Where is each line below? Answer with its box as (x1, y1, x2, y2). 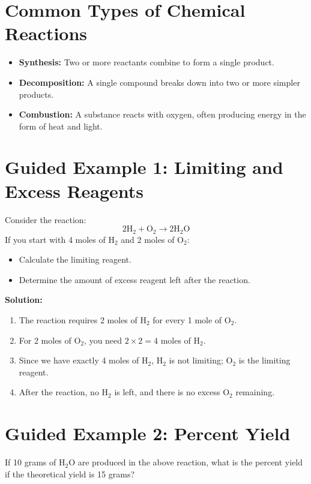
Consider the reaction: (5, 213, 86, 226)
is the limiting (238, 354, 291, 366)
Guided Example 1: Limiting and (5, 155, 283, 179)
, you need (84, 333, 122, 346)
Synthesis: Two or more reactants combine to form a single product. (19, 56, 274, 68)
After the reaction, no (19, 386, 99, 398)
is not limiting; (169, 354, 223, 366)
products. (19, 88, 54, 100)
